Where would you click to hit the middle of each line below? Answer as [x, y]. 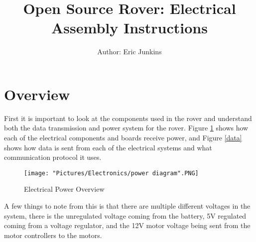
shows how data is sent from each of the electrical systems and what [108, 147]
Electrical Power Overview [64, 189]
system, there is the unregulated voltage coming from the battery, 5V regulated [125, 215]
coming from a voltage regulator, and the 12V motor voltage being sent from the [127, 225]
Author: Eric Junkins [129, 52]
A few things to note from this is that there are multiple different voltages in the [127, 206]
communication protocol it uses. [53, 157]
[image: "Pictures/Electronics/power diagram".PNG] [111, 173]
